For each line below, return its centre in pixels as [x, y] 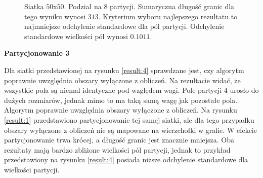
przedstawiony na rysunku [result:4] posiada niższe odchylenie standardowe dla [126, 159]
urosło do [244, 90]
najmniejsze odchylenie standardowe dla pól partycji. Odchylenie [124, 26]
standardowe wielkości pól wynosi [76, 36]
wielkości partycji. [32, 169]
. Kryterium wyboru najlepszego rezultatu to [168, 16]
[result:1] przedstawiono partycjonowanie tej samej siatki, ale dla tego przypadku [129, 119]
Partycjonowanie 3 [37, 53]
